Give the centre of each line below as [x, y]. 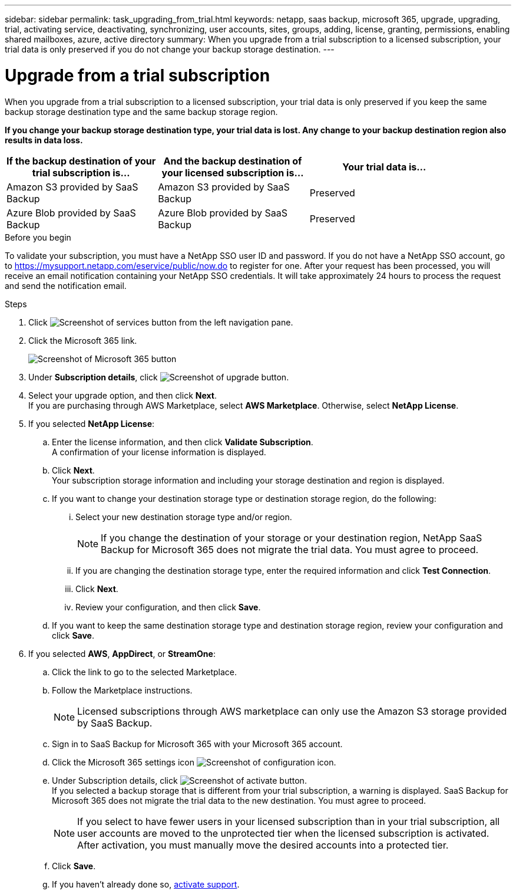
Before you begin [38, 237]
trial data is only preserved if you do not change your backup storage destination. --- [170, 49]
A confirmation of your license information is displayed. [159, 452]
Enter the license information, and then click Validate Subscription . [183, 442]
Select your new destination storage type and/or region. [184, 517]
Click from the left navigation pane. [161, 322]
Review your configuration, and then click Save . [168, 607]
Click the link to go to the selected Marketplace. [145, 672]
